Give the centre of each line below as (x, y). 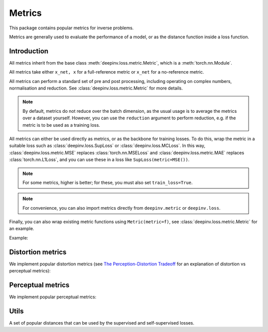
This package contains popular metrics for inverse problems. (71, 28)
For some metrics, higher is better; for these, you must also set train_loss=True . (108, 182)
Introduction (29, 51)
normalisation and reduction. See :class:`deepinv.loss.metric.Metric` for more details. (96, 88)
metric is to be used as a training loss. (61, 125)
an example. (22, 229)
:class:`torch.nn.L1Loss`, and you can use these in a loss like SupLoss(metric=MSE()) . (99, 160)
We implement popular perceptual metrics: (53, 297)
